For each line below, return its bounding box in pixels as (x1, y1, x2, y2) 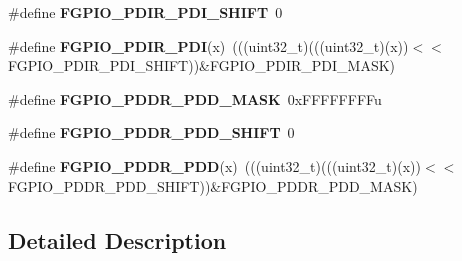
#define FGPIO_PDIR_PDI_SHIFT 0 (8, 2, 283, 22)
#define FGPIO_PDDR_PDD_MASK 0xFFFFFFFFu (8, 88, 382, 109)
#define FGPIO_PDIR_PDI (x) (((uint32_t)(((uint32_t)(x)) (8, 35, 409, 56)
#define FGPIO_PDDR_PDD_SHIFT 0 (8, 122, 295, 143)
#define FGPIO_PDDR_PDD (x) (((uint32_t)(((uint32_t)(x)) (8, 155, 421, 176)
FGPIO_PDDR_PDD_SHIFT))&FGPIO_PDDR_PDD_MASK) (8, 175, 418, 196)
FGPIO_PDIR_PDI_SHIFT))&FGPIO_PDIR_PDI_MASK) (8, 55, 396, 76)
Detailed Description (8, 224, 227, 255)
